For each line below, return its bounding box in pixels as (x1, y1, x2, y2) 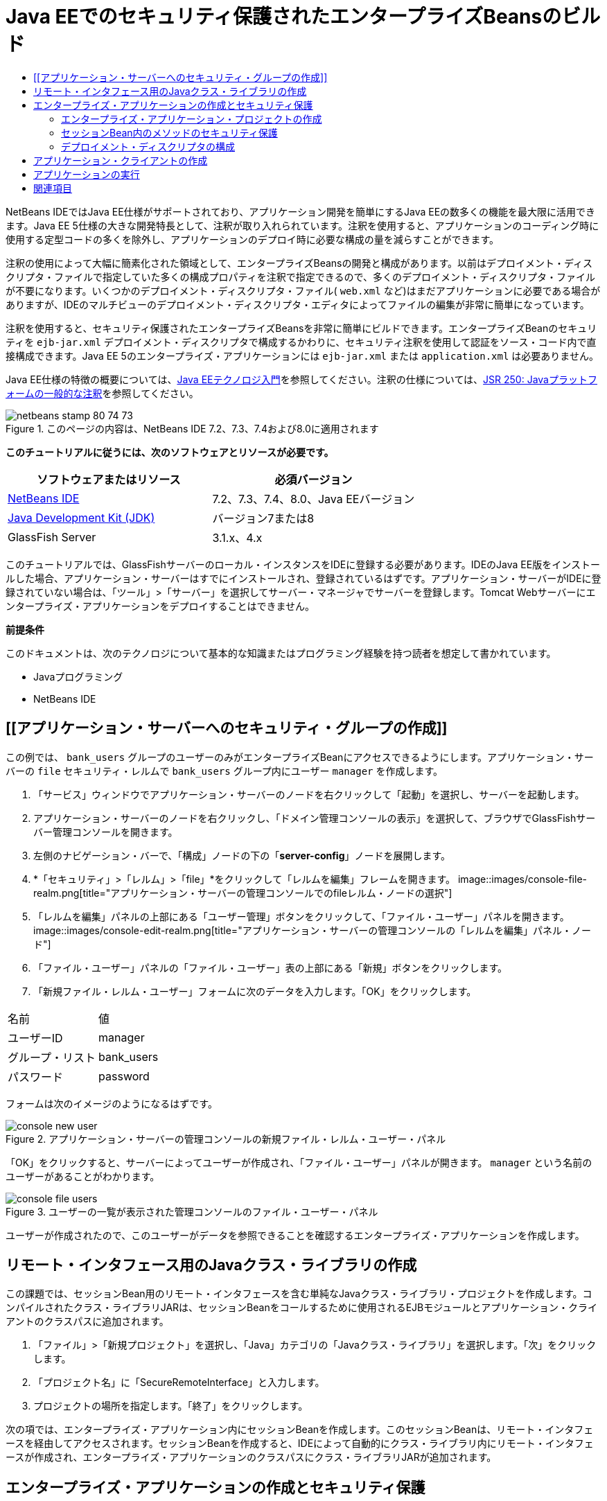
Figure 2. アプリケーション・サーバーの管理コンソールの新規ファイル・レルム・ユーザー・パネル (6, 1132, 446, 1145)
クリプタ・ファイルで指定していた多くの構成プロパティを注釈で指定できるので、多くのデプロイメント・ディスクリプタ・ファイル (6, 270, 595, 283)
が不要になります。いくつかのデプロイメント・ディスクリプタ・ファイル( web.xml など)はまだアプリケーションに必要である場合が (6, 284, 601, 297)
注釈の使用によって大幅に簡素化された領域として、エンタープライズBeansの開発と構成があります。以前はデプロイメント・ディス (6, 256, 593, 269)
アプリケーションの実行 (33, 168, 140, 180)
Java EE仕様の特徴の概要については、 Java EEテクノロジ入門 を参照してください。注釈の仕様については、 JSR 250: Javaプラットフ (6, 373, 597, 385)
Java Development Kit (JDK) (8, 510, 155, 525)
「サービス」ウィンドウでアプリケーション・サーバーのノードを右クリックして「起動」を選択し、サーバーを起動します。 (33, 788, 585, 800)
